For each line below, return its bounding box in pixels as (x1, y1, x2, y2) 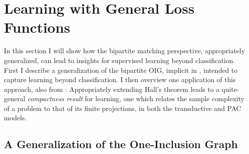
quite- (222, 84, 239, 94)
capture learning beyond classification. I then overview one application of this (4, 74, 236, 85)
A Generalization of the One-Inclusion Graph (4, 136, 238, 152)
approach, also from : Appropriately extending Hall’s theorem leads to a (4, 84, 220, 94)
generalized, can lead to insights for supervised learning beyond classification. (4, 55, 235, 65)
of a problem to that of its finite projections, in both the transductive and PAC (4, 103, 241, 113)
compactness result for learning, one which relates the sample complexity (27, 93, 245, 104)
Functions (4, 17, 70, 37)
